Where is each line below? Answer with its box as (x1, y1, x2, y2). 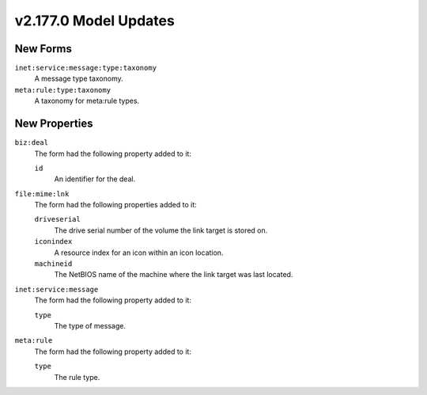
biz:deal (14, 139, 49, 147)
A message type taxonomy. (34, 74, 123, 83)
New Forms (14, 42, 73, 55)
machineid (34, 260, 73, 268)
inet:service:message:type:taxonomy (14, 63, 157, 73)
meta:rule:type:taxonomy (14, 85, 111, 94)
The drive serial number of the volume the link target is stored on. (54, 226, 268, 235)
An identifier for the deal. (54, 174, 136, 184)
